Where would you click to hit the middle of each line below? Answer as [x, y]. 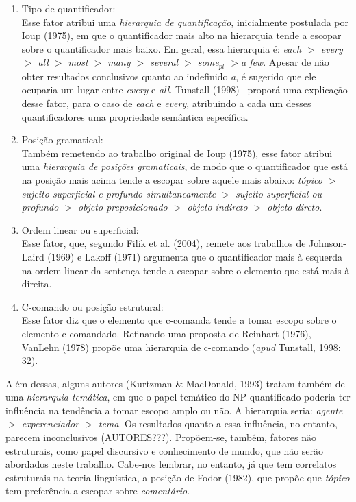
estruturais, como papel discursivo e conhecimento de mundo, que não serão [165, 450]
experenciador [50, 423]
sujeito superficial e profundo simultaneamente [119, 193]
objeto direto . [295, 207]
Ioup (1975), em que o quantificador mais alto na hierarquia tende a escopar [181, 35]
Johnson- [328, 243]
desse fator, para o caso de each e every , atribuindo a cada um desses [166, 103]
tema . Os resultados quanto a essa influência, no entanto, [218, 423]
